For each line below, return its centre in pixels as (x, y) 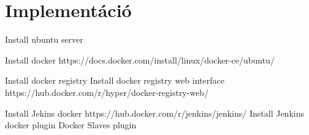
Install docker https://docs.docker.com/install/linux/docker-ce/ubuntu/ (140, 60)
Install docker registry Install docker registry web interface (115, 80)
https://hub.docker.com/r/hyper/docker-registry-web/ (107, 92)
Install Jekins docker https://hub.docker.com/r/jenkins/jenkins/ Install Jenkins (154, 113)
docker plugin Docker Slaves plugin (71, 125)
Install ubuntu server (44, 39)
